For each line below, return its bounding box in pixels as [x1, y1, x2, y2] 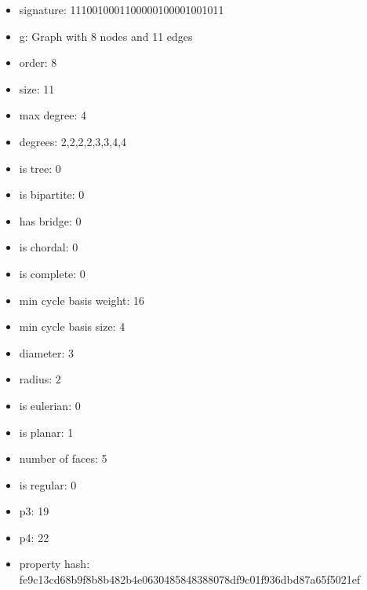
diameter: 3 [19, 344, 74, 361]
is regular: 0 [19, 476, 77, 493]
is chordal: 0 [19, 239, 78, 255]
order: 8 [19, 54, 57, 71]
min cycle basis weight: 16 [19, 291, 144, 308]
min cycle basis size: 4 [19, 318, 125, 335]
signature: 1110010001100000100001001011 [19, 2, 224, 17]
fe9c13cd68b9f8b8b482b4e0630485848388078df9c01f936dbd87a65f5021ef [19, 571, 361, 588]
